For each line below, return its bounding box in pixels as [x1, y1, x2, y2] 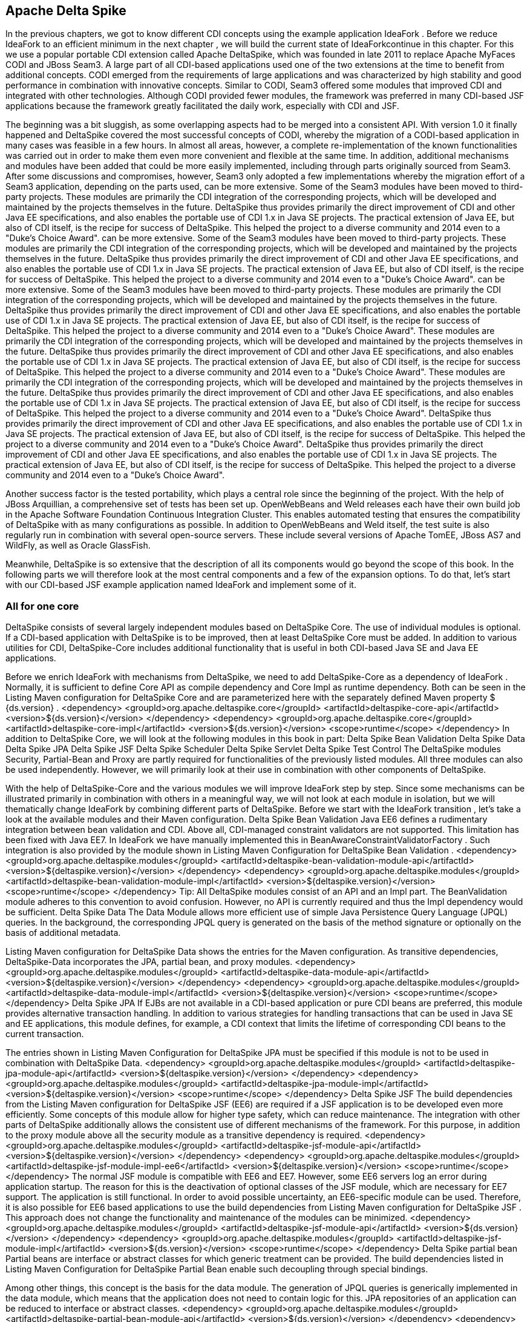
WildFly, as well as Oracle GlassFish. [5, 540, 151, 551]
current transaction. [5, 1029, 84, 1040]
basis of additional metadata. [5, 927, 121, 938]
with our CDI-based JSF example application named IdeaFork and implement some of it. [5, 579, 356, 590]
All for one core [5, 599, 79, 612]
